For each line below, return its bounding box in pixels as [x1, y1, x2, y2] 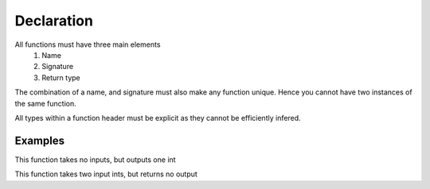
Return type [41, 72, 80, 83]
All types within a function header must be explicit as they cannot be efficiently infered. [14, 113, 302, 122]
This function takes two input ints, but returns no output [14, 169, 198, 179]
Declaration [14, 12, 93, 29]
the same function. [14, 98, 76, 108]
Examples [14, 133, 65, 147]
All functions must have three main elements [14, 40, 161, 49]
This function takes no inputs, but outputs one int [14, 155, 176, 164]
